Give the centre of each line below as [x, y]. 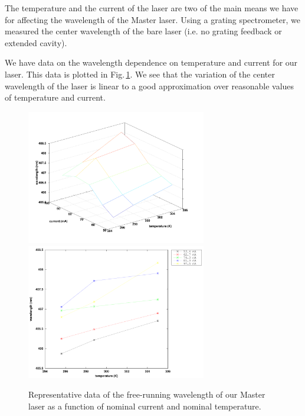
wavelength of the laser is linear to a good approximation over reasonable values [150, 86]
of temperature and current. [55, 97]
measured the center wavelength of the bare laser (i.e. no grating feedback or [143, 31]
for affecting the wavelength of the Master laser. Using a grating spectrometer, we [152, 19]
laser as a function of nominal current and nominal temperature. [145, 406]
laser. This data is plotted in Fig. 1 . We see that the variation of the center [140, 74]
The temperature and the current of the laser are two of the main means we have [152, 8]
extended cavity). [36, 42]
